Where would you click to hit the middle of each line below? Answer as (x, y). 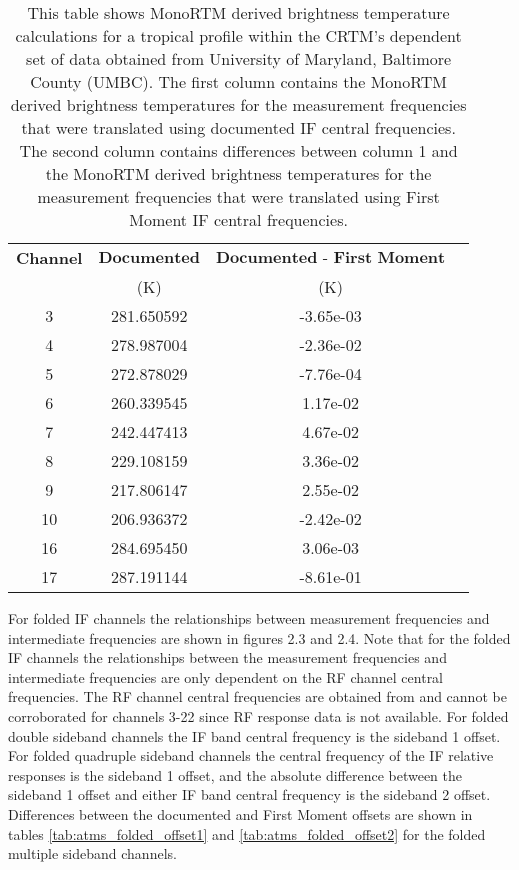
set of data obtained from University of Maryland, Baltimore (239, 58)
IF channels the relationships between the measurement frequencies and (227, 657)
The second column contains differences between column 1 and (238, 150)
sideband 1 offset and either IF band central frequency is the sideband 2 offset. (249, 794)
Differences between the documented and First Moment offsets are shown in (240, 813)
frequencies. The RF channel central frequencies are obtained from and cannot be (257, 696)
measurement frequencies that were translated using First (238, 196)
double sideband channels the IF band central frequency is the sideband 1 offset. (254, 735)
